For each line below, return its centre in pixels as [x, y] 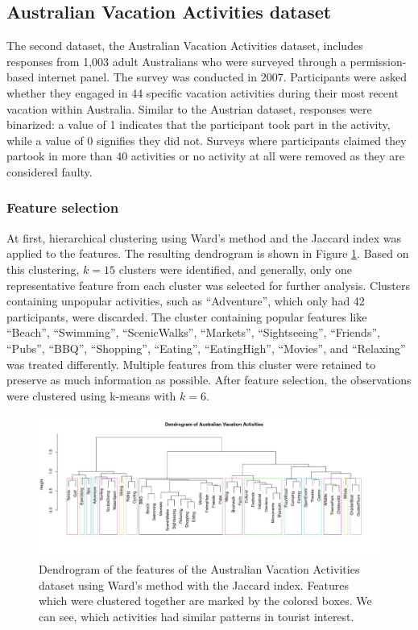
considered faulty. [50, 171]
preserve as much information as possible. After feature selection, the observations [209, 380]
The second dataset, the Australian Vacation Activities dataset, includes [185, 46]
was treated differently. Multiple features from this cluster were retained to [191, 364]
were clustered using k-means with [91, 395]
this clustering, [43, 269]
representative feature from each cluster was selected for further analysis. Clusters [209, 285]
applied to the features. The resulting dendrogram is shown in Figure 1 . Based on [208, 253]
